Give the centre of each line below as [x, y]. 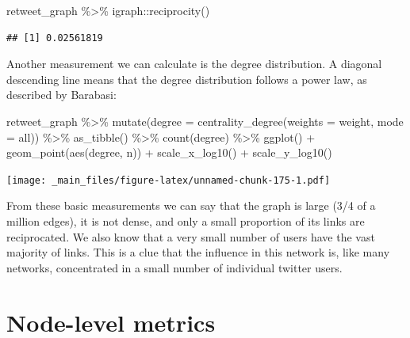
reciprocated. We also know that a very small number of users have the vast [191, 236]
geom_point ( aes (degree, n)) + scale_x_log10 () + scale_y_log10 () [169, 152]
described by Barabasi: [61, 95]
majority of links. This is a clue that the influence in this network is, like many [198, 252]
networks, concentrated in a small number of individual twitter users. [174, 267]
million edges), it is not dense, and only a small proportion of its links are [186, 221]
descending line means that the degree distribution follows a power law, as [187, 79]
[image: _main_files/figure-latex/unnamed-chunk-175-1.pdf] [169, 180]
